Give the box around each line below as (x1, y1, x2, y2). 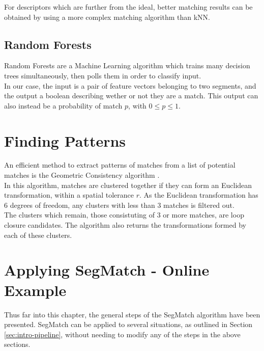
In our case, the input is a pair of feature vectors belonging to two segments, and (4, 80, 256, 91)
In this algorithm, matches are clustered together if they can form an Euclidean (4, 179, 252, 190)
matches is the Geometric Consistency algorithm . (4, 170, 160, 180)
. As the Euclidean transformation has (139, 190, 258, 200)
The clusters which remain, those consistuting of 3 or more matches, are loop (4, 209, 244, 220)
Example (4, 279, 67, 300)
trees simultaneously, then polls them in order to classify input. (4, 70, 201, 80)
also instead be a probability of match (4, 100, 123, 111)
